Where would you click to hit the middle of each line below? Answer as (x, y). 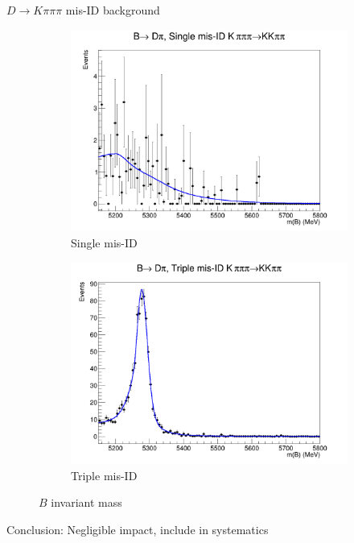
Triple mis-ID (104, 475)
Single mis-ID (104, 242)
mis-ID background (113, 10)
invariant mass (86, 502)
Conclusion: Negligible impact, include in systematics (138, 529)
